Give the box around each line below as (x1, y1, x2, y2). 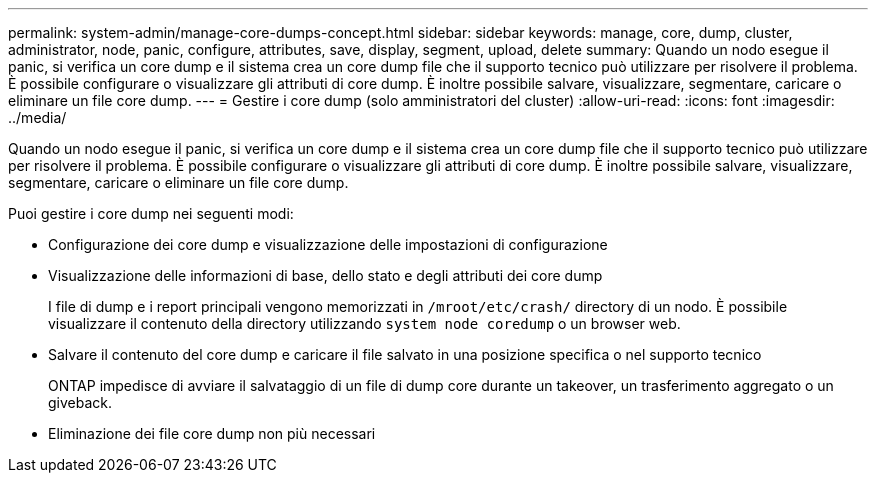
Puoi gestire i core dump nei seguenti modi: (8, 205, 294, 222)
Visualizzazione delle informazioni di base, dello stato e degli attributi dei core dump (48, 267, 603, 284)
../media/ (8, 109, 67, 126)
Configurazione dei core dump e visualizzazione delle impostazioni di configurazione (48, 236, 608, 253)
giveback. (48, 394, 113, 411)
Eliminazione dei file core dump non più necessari (48, 425, 376, 442)
